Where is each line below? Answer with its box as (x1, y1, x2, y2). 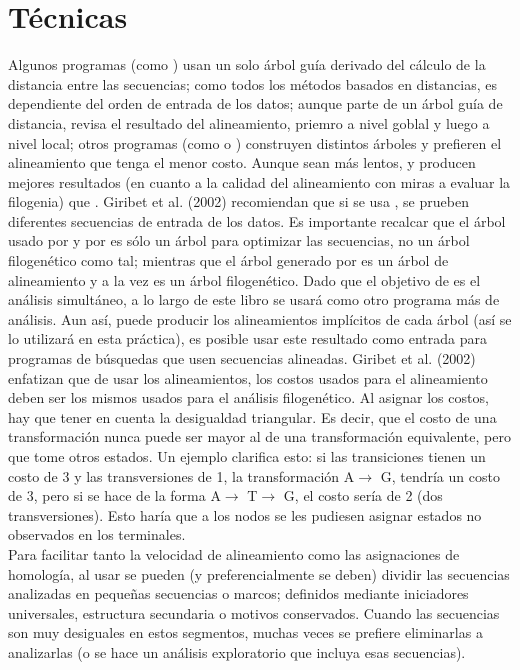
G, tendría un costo (380, 465, 500, 486)
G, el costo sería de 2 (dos (283, 485, 443, 506)
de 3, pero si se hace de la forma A (8, 485, 221, 506)
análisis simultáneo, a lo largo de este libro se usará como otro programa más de (8, 289, 500, 310)
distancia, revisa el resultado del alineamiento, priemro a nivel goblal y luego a (8, 112, 490, 133)
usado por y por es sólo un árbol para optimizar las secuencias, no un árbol (8, 230, 470, 251)
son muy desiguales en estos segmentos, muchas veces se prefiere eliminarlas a (8, 622, 483, 643)
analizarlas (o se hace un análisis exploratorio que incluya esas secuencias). (8, 641, 466, 662)
